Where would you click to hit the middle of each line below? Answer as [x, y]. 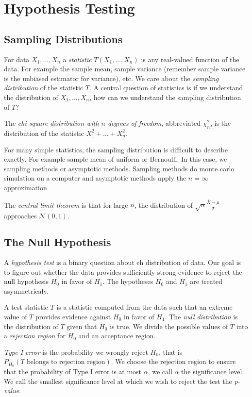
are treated [206, 281]
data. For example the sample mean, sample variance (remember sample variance [125, 69]
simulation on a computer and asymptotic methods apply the [95, 178]
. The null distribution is [201, 316]
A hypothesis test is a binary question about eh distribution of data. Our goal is [122, 262]
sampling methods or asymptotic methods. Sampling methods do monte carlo [119, 168]
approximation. [26, 187]
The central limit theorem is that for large [66, 205]
